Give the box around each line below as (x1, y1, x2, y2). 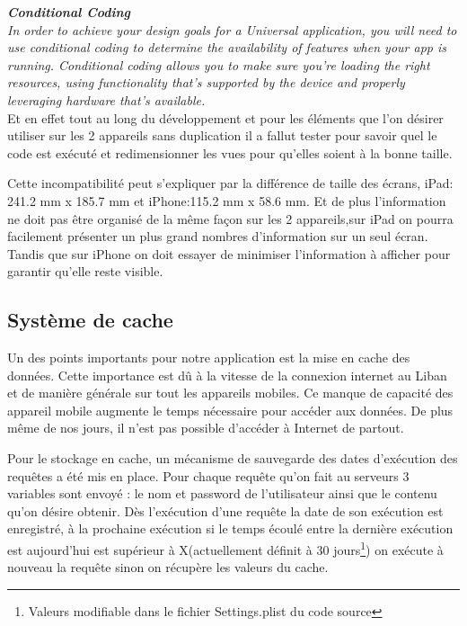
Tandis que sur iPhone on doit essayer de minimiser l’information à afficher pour (7, 244, 451, 263)
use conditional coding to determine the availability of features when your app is (7, 38, 446, 57)
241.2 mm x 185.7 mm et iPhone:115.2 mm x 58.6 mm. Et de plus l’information (7, 191, 446, 210)
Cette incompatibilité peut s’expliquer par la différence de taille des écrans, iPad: (7, 174, 454, 192)
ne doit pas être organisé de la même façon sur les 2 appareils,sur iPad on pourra (7, 209, 454, 228)
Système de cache (7, 306, 173, 334)
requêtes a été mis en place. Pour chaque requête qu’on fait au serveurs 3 (7, 466, 410, 485)
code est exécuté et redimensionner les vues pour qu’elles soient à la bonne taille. (7, 143, 453, 162)
